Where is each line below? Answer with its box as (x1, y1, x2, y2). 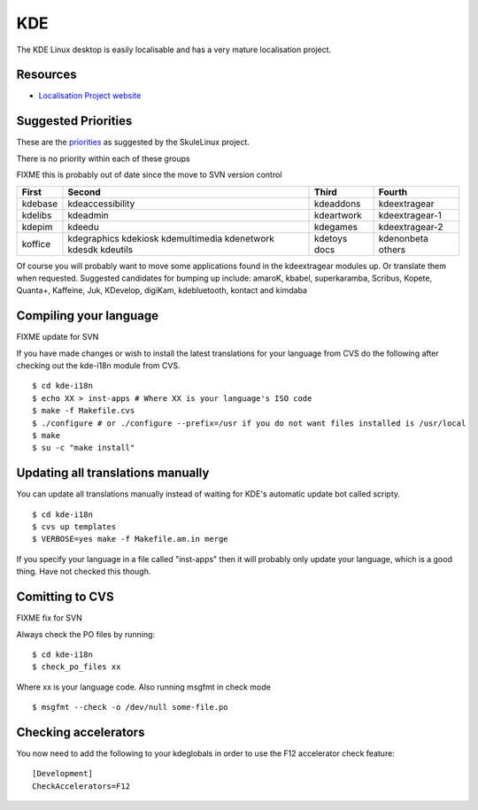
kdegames (314, 220, 358, 233)
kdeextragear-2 (378, 220, 443, 233)
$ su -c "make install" (32, 443, 135, 453)
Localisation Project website (38, 90, 142, 101)
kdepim (21, 220, 53, 233)
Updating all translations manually (16, 466, 210, 481)
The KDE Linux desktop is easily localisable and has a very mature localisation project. (16, 44, 332, 55)
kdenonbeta (378, 232, 429, 244)
